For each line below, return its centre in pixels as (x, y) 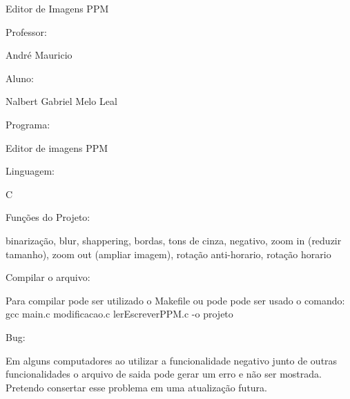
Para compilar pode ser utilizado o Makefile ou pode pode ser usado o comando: (175, 300)
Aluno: (20, 78)
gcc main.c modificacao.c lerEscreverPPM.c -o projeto (119, 314)
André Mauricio (39, 55)
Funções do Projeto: (48, 217)
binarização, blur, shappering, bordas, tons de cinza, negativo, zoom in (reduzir (174, 240)
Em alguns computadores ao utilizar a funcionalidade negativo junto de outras (172, 360)
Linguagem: (30, 171)
